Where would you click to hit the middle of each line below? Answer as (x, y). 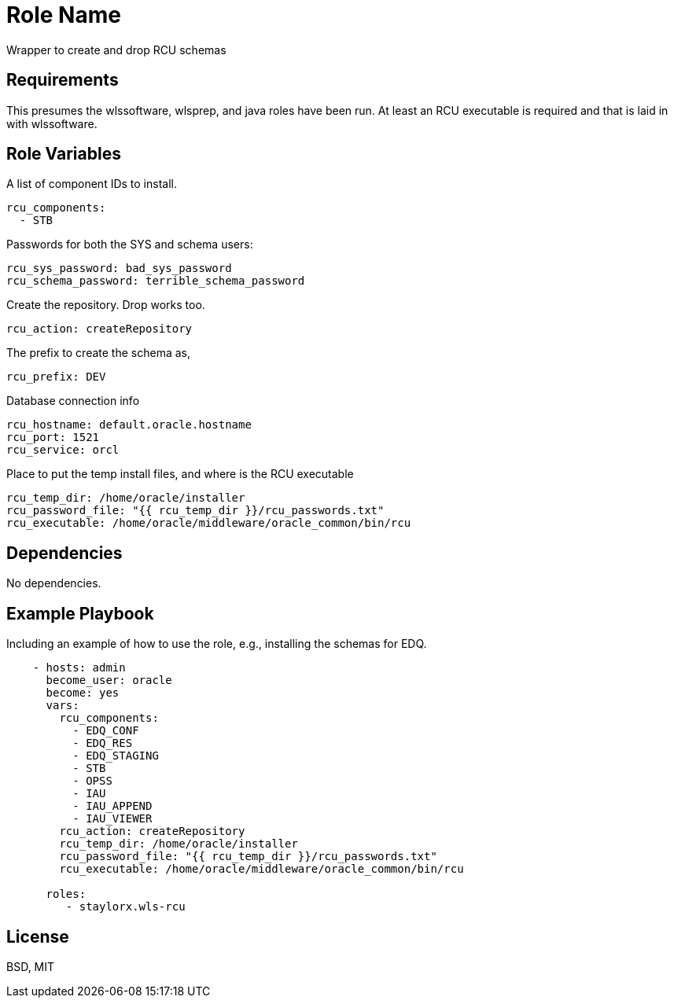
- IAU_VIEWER (112, 819)
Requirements (63, 80)
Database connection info (73, 401)
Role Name (64, 15)
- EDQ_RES (103, 743)
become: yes (83, 693)
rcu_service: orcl (63, 450)
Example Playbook (80, 613)
